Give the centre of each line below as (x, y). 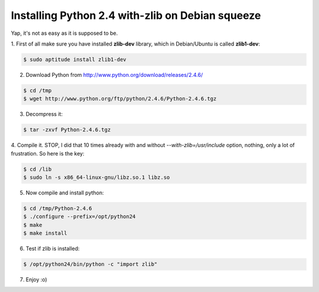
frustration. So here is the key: (48, 153)
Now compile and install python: (65, 193)
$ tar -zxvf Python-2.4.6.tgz (67, 130)
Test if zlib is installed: (53, 249)
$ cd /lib (38, 169)
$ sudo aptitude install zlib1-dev (75, 59)
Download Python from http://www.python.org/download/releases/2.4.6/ (114, 74)
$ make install (45, 233)
